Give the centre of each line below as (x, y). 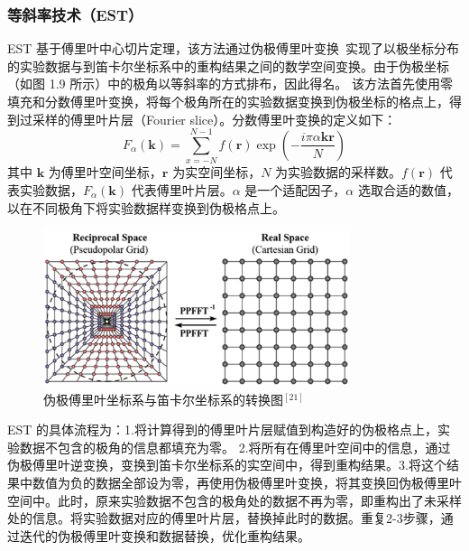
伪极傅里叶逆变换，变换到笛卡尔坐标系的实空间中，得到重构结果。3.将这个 (227, 465)
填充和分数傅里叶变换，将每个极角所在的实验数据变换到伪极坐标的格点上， (228, 101)
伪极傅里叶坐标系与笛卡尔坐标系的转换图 (163, 399)
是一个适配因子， (295, 189)
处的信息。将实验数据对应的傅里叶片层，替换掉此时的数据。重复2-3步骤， (224, 518)
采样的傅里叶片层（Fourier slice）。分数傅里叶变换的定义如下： (214, 119)
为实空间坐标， (217, 172)
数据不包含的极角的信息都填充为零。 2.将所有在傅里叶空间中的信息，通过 (235, 447)
